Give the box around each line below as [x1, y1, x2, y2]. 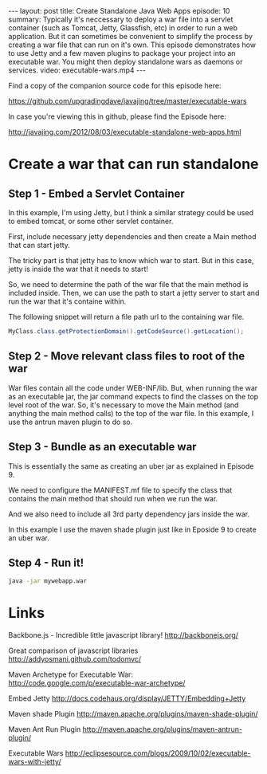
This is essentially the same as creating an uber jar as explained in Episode [8, 461, 254, 471]
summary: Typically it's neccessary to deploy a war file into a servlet [8, 14, 234, 24]
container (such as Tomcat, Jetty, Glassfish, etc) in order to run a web [8, 23, 238, 33]
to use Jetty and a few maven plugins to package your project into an [8, 49, 236, 57]
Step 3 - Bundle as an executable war [8, 440, 197, 454]
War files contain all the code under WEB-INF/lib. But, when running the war [8, 383, 258, 392]
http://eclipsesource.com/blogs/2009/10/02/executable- [65, 748, 251, 758]
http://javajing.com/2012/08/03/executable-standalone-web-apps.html [8, 128, 241, 136]
